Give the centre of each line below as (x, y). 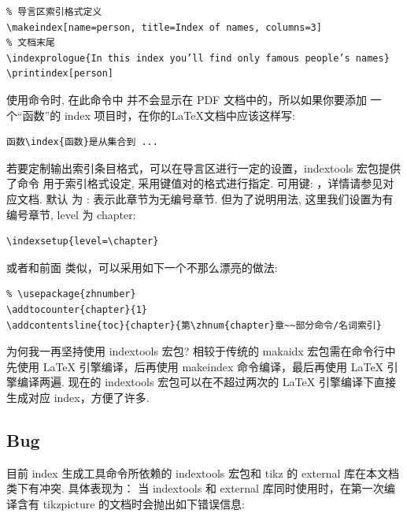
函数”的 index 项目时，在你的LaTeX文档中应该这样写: (159, 115)
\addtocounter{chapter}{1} (77, 309)
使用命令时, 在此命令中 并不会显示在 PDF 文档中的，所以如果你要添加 (187, 99)
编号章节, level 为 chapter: (71, 214)
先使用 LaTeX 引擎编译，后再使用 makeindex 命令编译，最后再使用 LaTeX (195, 366)
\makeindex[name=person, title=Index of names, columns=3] (164, 27)
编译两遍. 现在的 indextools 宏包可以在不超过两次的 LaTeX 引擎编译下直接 (206, 382)
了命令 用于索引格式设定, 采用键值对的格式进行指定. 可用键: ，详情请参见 (195, 183)
